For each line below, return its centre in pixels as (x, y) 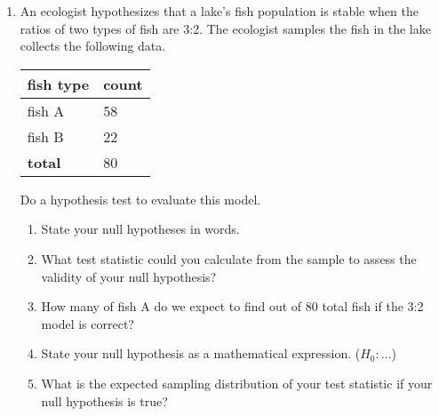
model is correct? (88, 323)
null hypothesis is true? (104, 400)
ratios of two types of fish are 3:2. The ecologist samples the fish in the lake (225, 28)
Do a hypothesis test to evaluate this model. (140, 199)
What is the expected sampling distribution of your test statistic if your (237, 383)
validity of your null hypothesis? (129, 276)
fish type (58, 84)
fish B (45, 136)
